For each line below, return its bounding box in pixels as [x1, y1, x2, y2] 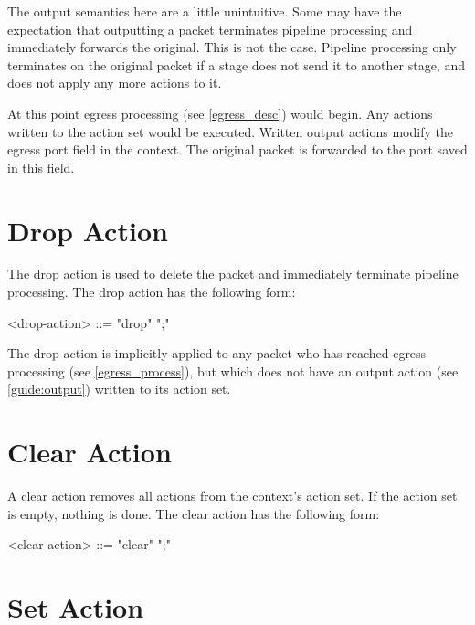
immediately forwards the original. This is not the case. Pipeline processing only [7, 37, 457, 57]
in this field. [7, 157, 75, 176]
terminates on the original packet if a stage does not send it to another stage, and [7, 55, 465, 74]
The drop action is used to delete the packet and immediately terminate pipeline [7, 264, 459, 283]
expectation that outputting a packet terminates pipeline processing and [7, 19, 413, 38]
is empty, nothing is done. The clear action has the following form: [7, 503, 380, 523]
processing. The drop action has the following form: [7, 282, 296, 302]
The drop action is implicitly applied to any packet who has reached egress [7, 344, 427, 363]
